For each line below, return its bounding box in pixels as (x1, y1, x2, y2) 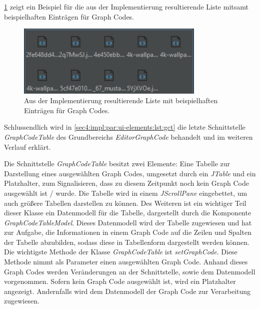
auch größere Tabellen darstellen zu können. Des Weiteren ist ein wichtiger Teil (4, 197, 246, 208)
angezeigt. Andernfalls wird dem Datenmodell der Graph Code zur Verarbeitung (4, 285, 251, 296)
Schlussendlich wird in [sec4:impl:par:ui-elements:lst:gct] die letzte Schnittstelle (4, 122, 245, 132)
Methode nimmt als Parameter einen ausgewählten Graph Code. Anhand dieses (4, 256, 248, 267)
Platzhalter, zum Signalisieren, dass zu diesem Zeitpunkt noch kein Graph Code (4, 178, 249, 188)
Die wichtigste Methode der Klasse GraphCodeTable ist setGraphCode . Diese (4, 246, 237, 257)
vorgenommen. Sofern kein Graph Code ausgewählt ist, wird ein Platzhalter (4, 276, 236, 286)
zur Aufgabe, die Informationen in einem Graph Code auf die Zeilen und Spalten (4, 227, 251, 237)
